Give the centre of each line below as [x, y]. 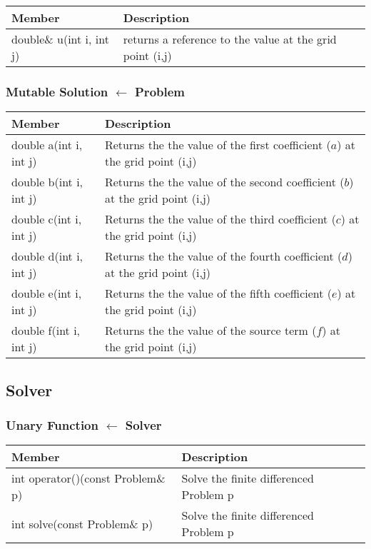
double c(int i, [47, 219]
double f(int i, [46, 331]
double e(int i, [47, 293]
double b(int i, [47, 182]
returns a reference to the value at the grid [230, 39]
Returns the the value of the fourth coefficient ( [223, 256]
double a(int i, [47, 145]
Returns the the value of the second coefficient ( [224, 182]
